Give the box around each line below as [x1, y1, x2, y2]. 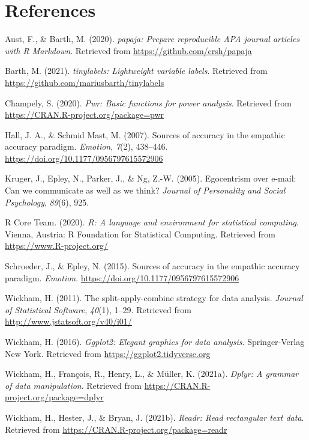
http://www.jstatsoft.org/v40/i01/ [5, 315, 132, 328]
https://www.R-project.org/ [5, 239, 108, 252]
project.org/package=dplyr [5, 391, 104, 403]
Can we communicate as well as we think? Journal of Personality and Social [5, 184, 286, 197]
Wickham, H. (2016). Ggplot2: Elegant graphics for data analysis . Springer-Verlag [5, 335, 305, 347]
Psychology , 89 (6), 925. [5, 195, 89, 208]
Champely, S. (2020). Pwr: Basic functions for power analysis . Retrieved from [5, 96, 292, 109]
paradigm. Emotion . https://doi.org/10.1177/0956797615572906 [5, 271, 239, 284]
